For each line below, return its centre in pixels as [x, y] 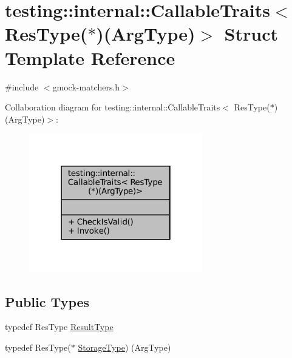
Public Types [47, 301]
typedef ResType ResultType [59, 327]
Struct [251, 34]
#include [22, 86]
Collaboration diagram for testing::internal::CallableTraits [113, 107]
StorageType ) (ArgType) [124, 347]
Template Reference [90, 57]
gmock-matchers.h [86, 86]
